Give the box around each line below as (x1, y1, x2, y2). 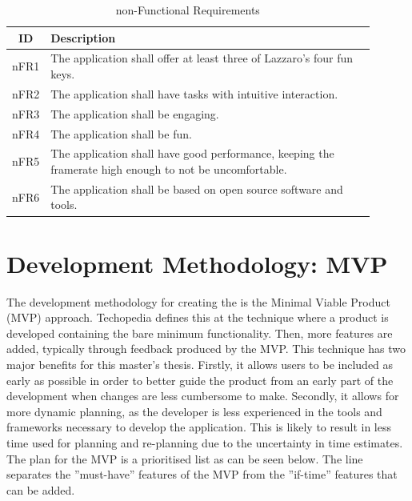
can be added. (6, 481, 75, 498)
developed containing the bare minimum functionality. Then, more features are (6, 324, 393, 341)
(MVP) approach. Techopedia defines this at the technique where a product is (6, 309, 389, 326)
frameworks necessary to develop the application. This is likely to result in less (6, 419, 392, 435)
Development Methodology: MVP (6, 246, 388, 279)
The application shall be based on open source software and (50, 180, 343, 197)
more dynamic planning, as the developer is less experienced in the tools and (6, 403, 382, 419)
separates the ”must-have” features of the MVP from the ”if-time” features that (6, 466, 398, 483)
